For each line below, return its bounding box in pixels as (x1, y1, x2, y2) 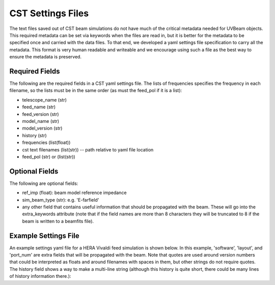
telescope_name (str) (22, 97, 67, 103)
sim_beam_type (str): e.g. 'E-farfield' (22, 197, 99, 203)
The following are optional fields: (9, 180, 78, 186)
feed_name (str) (22, 104, 56, 110)
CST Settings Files (9, 8, 89, 19)
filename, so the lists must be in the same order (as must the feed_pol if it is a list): (9, 87, 182, 93)
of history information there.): (9, 273, 71, 279)
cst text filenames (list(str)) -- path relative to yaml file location (22, 146, 154, 152)
